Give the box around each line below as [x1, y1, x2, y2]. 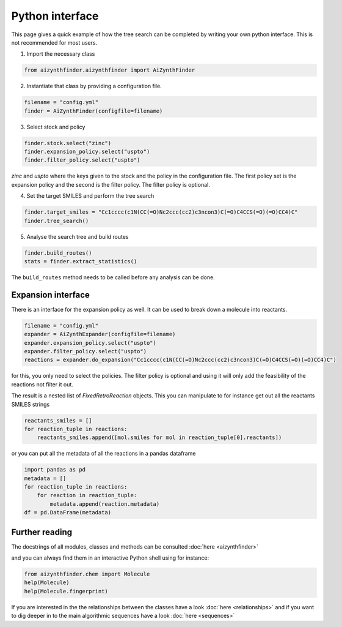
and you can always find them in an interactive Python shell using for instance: [11, 554, 209, 561]
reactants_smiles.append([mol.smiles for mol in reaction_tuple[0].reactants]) [37, 434, 282, 441]
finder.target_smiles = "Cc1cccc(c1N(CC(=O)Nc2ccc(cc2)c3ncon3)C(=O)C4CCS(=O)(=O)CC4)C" [24, 209, 299, 216]
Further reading [11, 527, 73, 537]
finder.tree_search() [24, 217, 89, 224]
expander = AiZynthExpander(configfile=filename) [24, 331, 176, 338]
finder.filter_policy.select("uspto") [24, 157, 140, 163]
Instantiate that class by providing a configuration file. [26, 83, 162, 90]
